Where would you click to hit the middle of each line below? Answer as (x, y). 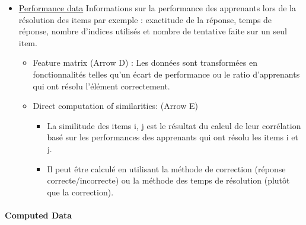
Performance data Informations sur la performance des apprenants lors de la (157, 8)
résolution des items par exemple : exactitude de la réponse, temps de (145, 19)
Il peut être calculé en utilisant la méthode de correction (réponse (166, 168)
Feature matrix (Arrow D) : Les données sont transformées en (145, 62)
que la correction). (80, 192)
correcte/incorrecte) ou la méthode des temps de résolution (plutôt (168, 180)
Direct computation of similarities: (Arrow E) (115, 106)
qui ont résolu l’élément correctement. (101, 86)
